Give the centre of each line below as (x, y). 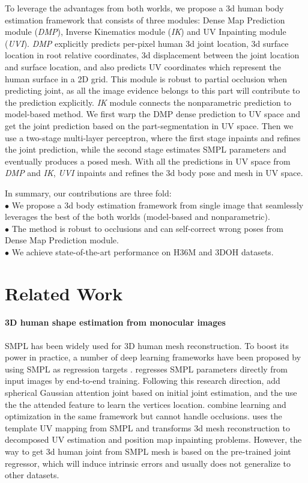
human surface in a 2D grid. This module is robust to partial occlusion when (146, 78)
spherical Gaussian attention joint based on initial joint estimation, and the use (151, 393)
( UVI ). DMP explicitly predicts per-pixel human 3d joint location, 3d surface (147, 43)
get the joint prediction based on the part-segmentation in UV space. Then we (149, 125)
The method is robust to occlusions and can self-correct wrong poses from (147, 228)
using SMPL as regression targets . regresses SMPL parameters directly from (146, 369)
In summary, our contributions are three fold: (88, 193)
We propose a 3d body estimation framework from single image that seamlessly (158, 205)
